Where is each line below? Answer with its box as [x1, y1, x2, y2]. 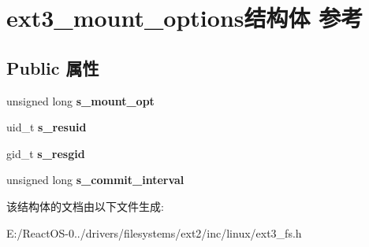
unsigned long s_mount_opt [6, 92, 155, 109]
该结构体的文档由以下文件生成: [6, 197, 164, 214]
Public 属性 [6, 55, 99, 79]
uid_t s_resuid [6, 119, 87, 135]
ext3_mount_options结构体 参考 [6, 2, 363, 34]
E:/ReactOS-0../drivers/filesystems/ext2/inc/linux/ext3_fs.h [6, 224, 302, 241]
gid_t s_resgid [6, 145, 85, 161]
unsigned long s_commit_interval [6, 171, 184, 188]
